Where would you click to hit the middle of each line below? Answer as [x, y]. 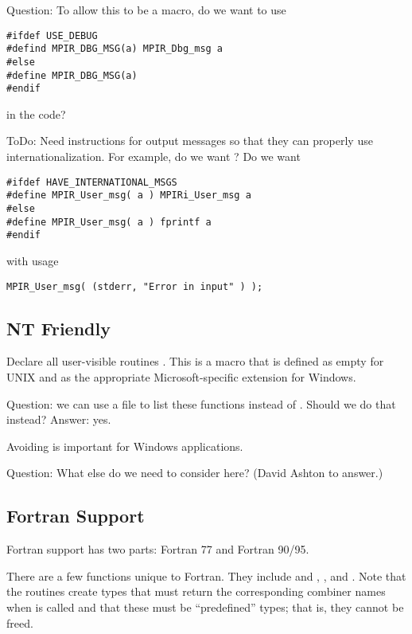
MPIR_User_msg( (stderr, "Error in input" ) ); [135, 286]
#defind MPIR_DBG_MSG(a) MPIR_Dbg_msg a [115, 49]
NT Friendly [58, 328]
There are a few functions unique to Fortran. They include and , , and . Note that [206, 575]
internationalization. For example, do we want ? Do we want [154, 157]
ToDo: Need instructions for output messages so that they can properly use [190, 141]
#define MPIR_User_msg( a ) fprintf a [109, 222]
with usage [33, 260]
